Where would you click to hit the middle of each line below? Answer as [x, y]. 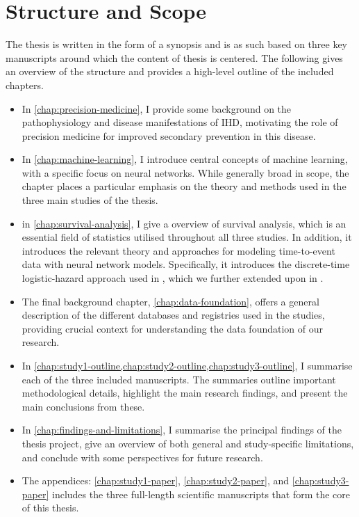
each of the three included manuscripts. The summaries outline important [179, 379]
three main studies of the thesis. [90, 200]
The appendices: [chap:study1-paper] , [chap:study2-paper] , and [156, 480]
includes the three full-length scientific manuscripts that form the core [201, 494]
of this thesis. [50, 508]
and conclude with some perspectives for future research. [142, 457]
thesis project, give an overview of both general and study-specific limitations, [188, 443]
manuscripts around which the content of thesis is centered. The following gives [174, 57]
